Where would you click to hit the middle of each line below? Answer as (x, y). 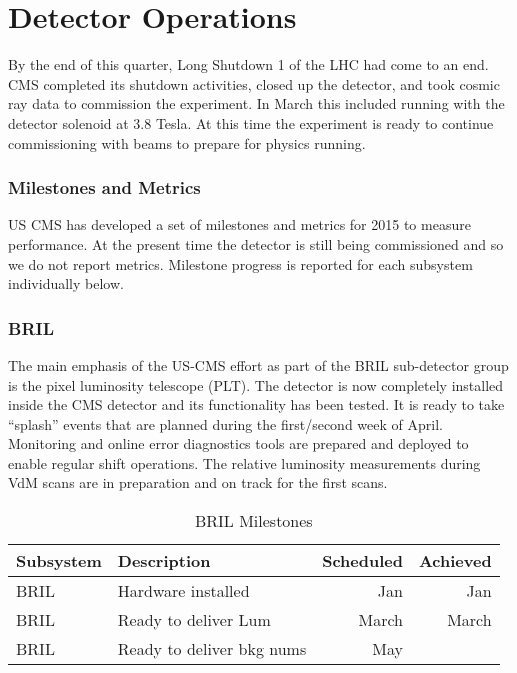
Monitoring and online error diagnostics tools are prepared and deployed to (238, 443)
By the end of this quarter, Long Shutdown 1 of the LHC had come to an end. (248, 64)
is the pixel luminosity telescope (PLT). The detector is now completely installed (256, 384)
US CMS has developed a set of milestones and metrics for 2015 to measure (239, 224)
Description (164, 561)
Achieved (455, 561)
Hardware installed (183, 591)
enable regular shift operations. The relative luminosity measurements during (244, 462)
